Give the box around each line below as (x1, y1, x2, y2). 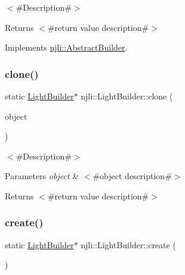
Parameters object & (5, 170, 79, 182)
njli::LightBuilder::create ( (81, 238, 176, 251)
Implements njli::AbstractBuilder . (5, 41, 128, 54)
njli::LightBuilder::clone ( (81, 90, 173, 102)
